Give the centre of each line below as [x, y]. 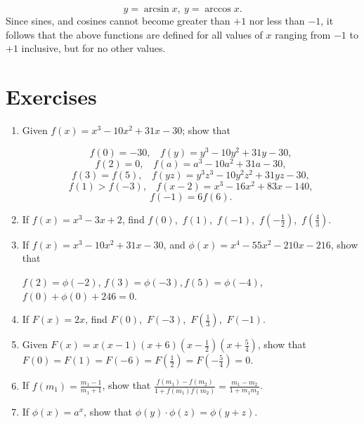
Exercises [51, 96]
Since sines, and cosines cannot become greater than [118, 20]
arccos [218, 9]
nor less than [277, 20]
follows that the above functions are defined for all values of [134, 34]
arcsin [156, 9]
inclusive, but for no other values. [93, 48]
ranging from [303, 34]
